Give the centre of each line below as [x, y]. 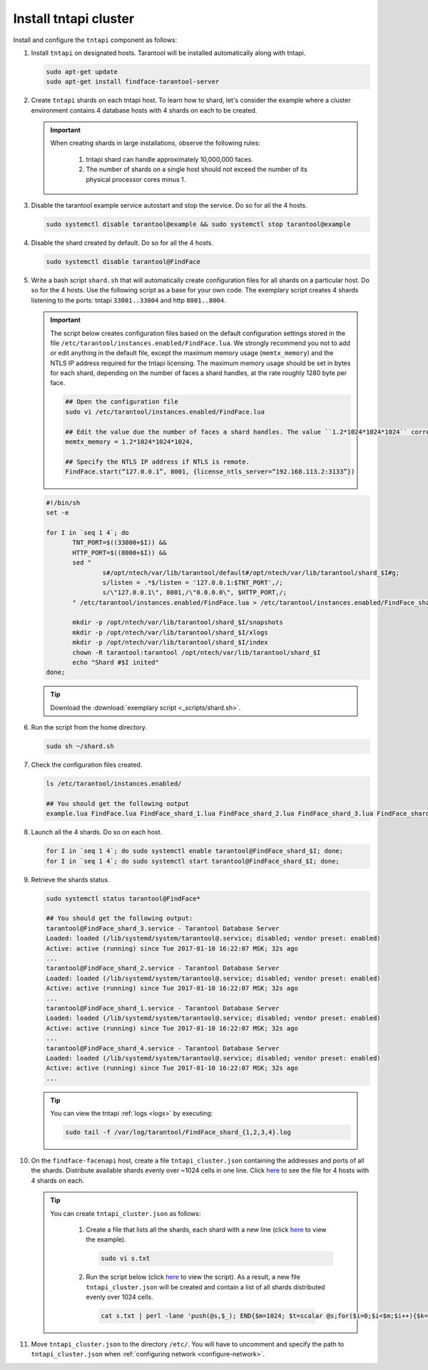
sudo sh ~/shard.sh [80, 746]
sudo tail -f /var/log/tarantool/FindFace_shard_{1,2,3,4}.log [178, 1133]
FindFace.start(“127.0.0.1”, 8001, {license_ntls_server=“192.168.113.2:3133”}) [210, 472]
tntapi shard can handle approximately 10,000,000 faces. [169, 159]
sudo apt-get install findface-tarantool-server [133, 82]
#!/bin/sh [63, 502]
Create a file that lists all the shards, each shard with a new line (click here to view [206, 1230]
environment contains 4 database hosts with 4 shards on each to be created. [144, 110]
